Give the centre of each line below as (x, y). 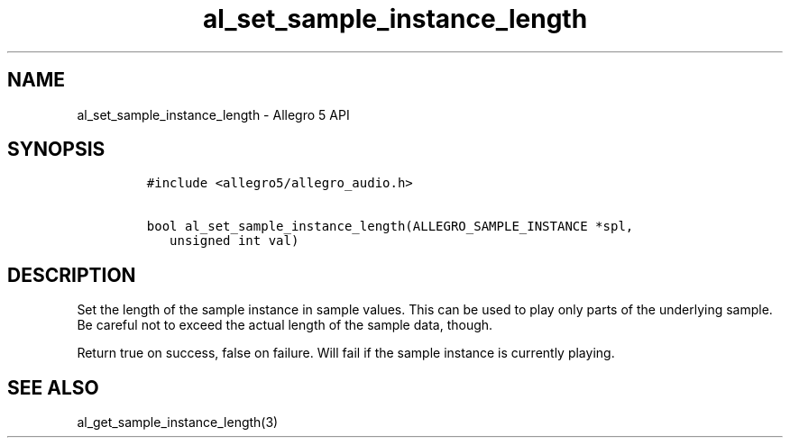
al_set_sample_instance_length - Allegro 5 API (213, 114)
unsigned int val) (234, 241)
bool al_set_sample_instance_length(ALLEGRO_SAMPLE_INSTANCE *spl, (390, 227)
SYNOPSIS (56, 150)
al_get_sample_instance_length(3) (178, 422)
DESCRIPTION (72, 275)
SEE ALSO (53, 387)
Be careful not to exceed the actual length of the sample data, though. (285, 325)
